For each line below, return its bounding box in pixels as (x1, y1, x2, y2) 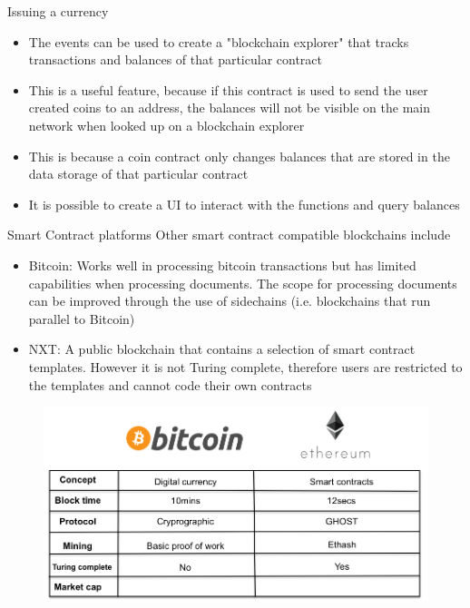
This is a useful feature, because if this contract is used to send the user (28, 80, 428, 99)
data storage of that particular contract (28, 164, 249, 183)
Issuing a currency (7, 2, 109, 20)
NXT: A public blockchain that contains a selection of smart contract (28, 339, 416, 358)
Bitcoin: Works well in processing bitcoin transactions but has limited (28, 255, 416, 274)
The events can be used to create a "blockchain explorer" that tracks (28, 32, 409, 51)
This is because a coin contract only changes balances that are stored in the (28, 146, 450, 165)
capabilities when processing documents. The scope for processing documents (28, 273, 457, 292)
